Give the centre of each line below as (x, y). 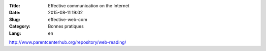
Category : (20, 26)
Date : (15, 13)
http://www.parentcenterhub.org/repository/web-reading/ (68, 42)
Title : (15, 6)
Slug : (15, 19)
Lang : (15, 33)
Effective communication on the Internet (89, 6)
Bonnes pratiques (66, 26)
